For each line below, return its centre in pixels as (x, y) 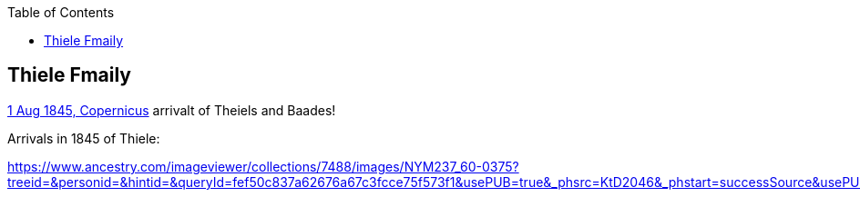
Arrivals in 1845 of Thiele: (84, 138)
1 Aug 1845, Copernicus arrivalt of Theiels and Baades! (172, 110)
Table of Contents (61, 12)
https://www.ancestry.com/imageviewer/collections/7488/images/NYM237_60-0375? (263, 166)
